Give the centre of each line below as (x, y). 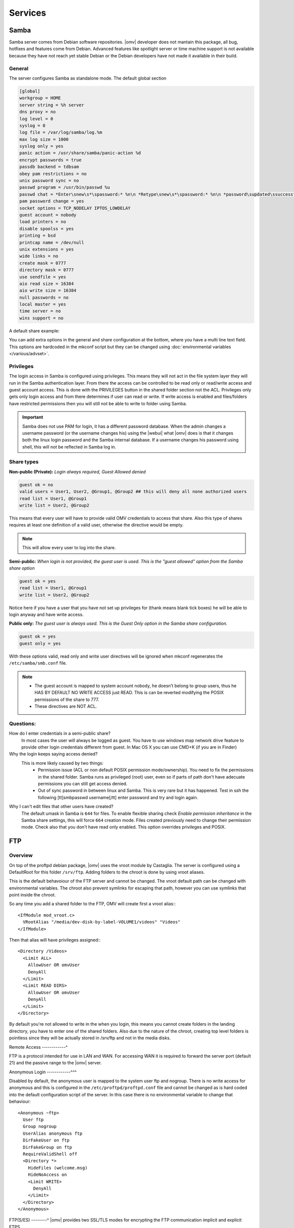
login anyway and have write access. (46, 614)
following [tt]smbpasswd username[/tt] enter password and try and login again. (118, 797)
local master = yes (43, 304)
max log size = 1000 (44, 139)
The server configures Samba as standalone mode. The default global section (88, 78)
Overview (21, 856)
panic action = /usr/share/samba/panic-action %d (80, 153)
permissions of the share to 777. (67, 699)
